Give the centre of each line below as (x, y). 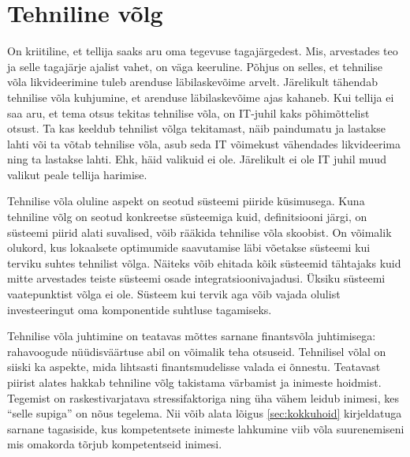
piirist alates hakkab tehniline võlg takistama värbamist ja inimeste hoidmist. (194, 382)
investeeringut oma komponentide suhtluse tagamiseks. (140, 309)
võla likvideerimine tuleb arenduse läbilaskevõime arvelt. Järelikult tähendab (192, 82)
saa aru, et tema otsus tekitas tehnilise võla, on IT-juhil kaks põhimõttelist (188, 112)
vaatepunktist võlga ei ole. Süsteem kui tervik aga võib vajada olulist (174, 294)
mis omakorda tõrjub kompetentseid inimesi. (115, 444)
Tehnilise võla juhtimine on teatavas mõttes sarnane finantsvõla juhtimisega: (192, 336)
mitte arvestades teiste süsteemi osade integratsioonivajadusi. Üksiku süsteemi (196, 278)
